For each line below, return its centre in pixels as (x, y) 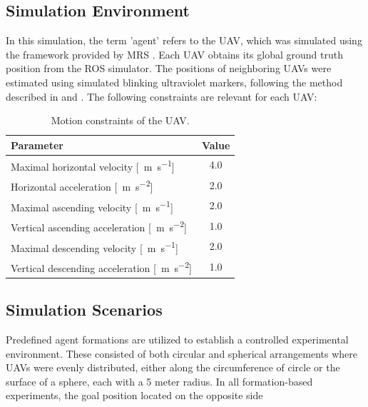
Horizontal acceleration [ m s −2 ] (82, 185)
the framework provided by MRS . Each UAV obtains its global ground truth (174, 54)
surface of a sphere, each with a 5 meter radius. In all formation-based (159, 381)
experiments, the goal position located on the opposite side (134, 395)
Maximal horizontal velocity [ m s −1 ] (93, 165)
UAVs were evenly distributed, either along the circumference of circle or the (173, 367)
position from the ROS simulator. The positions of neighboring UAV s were (169, 68)
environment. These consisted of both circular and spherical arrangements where (182, 353)
